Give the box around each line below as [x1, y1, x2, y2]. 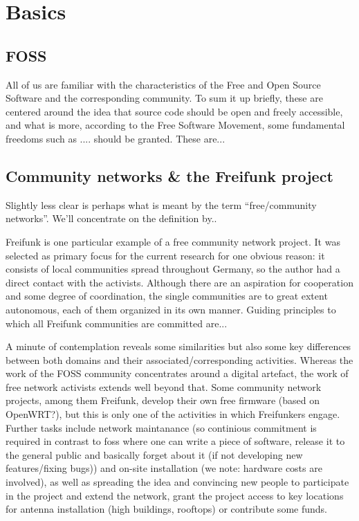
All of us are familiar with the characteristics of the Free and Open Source [6, 77, 321, 91]
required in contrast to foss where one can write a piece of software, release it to [6, 434, 345, 448]
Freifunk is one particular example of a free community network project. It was [6, 234, 340, 248]
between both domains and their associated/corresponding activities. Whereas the [6, 352, 353, 367]
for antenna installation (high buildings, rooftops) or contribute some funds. [6, 502, 327, 516]
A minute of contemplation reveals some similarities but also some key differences [6, 339, 351, 354]
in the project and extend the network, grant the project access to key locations [6, 488, 344, 502]
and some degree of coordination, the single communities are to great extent [6, 289, 328, 303]
